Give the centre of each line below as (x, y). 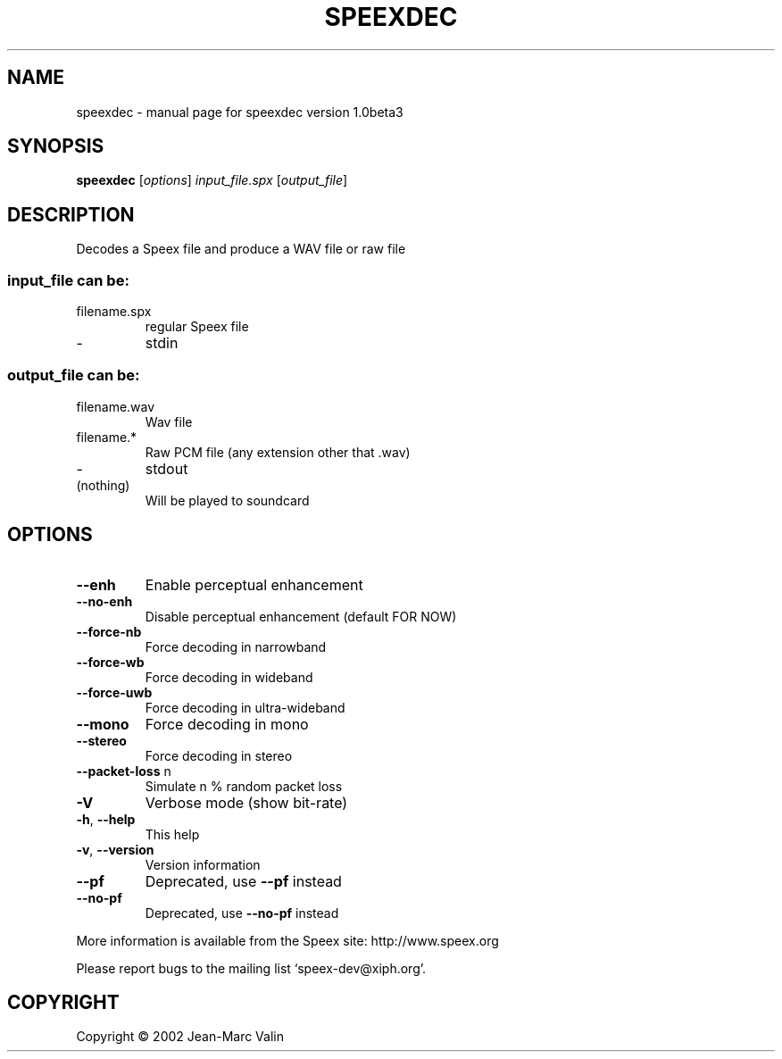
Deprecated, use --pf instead (243, 881)
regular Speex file (197, 327)
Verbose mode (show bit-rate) (246, 802)
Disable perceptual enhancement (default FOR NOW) (301, 616)
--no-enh (104, 601)
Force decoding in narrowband (236, 646)
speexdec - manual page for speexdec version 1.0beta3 (240, 112)
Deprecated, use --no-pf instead (242, 913)
